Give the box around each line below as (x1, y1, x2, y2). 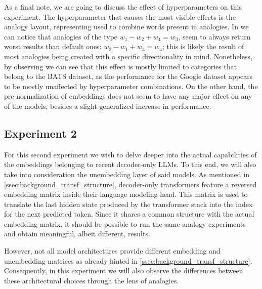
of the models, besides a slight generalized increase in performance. (4, 100, 211, 111)
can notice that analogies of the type (4, 31, 118, 42)
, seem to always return (178, 31, 251, 42)
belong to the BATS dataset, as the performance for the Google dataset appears (4, 71, 253, 81)
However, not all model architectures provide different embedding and (4, 245, 221, 256)
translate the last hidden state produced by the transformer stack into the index (4, 198, 253, 209)
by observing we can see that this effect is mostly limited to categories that (4, 61, 237, 71)
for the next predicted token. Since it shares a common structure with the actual (4, 209, 254, 219)
